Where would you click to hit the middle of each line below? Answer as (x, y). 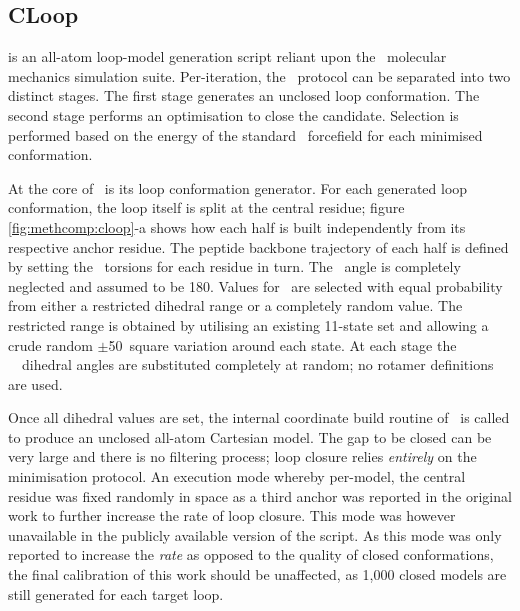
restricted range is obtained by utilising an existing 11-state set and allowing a (248, 324)
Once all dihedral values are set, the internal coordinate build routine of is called (259, 417)
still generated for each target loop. (116, 593)
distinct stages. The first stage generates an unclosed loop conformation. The (244, 95)
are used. (35, 383)
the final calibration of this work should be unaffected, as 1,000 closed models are (257, 574)
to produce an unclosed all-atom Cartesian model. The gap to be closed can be (250, 436)
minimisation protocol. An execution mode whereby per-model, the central (237, 476)
